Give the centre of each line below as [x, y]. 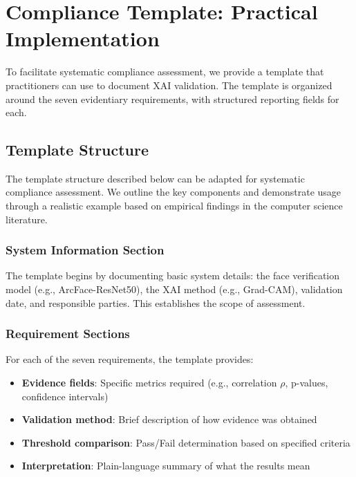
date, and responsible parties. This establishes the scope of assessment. [156, 302]
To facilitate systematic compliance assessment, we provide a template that [165, 72]
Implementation [83, 38]
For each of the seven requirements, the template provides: [130, 359]
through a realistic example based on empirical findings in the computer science [174, 206]
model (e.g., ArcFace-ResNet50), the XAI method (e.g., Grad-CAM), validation [174, 289]
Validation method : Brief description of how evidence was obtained [169, 419]
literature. [27, 219]
